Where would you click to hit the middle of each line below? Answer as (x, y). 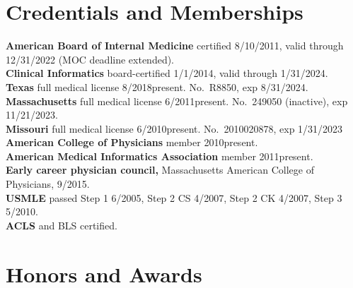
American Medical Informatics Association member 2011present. (160, 156)
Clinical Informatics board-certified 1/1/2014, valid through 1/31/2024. (167, 73)
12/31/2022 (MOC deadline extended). (90, 59)
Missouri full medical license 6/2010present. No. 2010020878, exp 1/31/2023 (174, 128)
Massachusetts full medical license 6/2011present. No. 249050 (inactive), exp (177, 101)
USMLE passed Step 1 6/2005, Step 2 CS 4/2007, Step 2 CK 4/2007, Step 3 (174, 197)
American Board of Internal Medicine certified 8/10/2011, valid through (175, 46)
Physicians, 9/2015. (48, 184)
